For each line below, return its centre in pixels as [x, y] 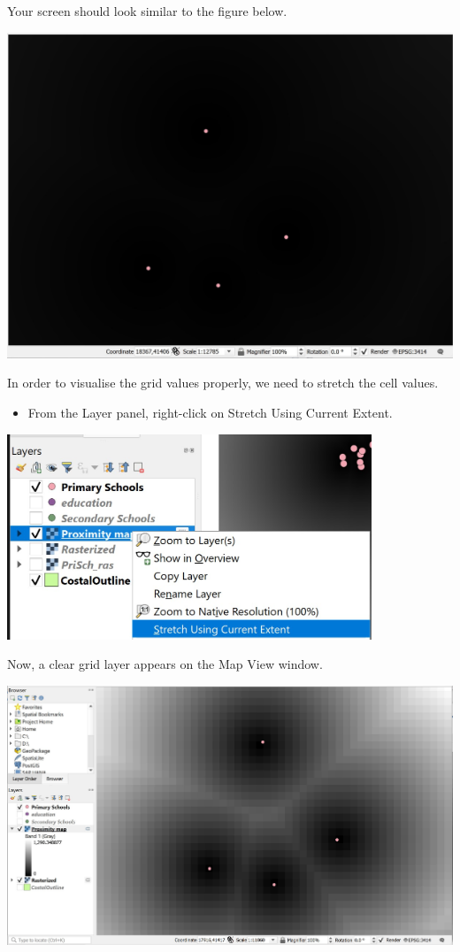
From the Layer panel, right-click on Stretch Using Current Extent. [210, 412]
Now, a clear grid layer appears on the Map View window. [165, 664]
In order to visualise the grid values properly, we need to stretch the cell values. [223, 383]
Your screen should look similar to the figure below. [147, 11]
